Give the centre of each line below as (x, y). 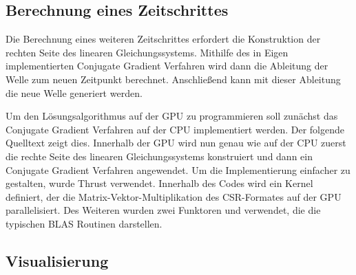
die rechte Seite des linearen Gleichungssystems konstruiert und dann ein (159, 156)
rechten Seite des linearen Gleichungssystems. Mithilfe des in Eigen (147, 52)
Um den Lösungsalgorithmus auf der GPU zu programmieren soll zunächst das (172, 116)
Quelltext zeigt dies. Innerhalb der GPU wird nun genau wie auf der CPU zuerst (176, 143)
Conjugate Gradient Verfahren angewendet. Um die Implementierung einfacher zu (178, 169)
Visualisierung (57, 260)
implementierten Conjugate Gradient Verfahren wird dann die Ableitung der (167, 66)
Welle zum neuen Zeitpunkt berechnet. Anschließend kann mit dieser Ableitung (173, 79)
